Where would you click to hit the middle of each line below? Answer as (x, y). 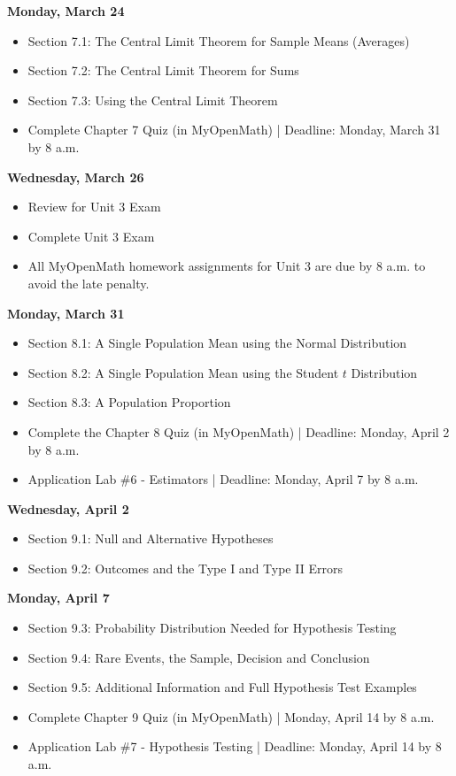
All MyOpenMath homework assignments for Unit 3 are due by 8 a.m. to (227, 266)
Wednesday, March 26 (76, 177)
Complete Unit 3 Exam (91, 236)
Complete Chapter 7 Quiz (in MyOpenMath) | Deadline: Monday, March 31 (234, 130)
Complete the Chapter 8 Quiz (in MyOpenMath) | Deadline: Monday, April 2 (239, 431)
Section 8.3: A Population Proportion (129, 402)
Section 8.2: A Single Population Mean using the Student (183, 372)
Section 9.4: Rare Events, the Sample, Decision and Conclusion (199, 657)
